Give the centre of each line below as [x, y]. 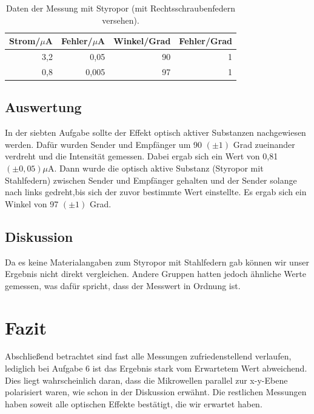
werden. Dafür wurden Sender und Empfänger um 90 [103, 144]
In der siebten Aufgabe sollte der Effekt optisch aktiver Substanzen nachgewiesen [155, 132]
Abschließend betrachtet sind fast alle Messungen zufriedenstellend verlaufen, [148, 356]
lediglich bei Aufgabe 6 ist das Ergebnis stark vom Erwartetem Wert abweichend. [156, 368]
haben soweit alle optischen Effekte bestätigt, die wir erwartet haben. [134, 403]
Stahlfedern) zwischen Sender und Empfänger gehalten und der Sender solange [151, 180]
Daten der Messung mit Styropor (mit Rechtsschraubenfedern [121, 8]
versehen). [121, 20]
